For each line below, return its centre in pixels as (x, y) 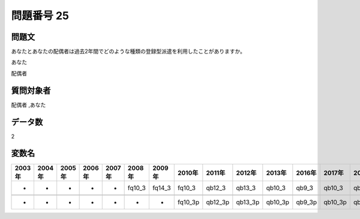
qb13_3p (248, 202)
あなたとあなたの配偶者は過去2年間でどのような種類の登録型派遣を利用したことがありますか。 (128, 52)
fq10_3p (188, 202)
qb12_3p (218, 202)
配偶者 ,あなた (28, 104)
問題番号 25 (40, 16)
